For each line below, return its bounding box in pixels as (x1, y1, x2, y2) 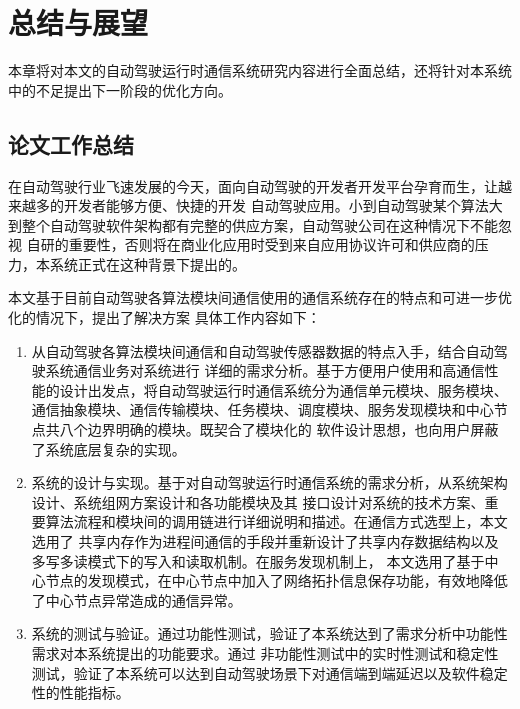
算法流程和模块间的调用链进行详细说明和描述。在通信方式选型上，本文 (45, 511, 508, 532)
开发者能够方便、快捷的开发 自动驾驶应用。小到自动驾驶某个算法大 (63, 195, 503, 216)
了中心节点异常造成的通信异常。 (31, 589, 242, 610)
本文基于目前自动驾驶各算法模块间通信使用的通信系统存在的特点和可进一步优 (8, 287, 512, 308)
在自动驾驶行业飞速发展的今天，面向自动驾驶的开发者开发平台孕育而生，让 (8, 175, 498, 196)
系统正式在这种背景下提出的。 (49, 253, 246, 274)
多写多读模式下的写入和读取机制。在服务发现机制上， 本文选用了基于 (31, 550, 485, 571)
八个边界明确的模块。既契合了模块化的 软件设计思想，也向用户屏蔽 (59, 419, 499, 440)
